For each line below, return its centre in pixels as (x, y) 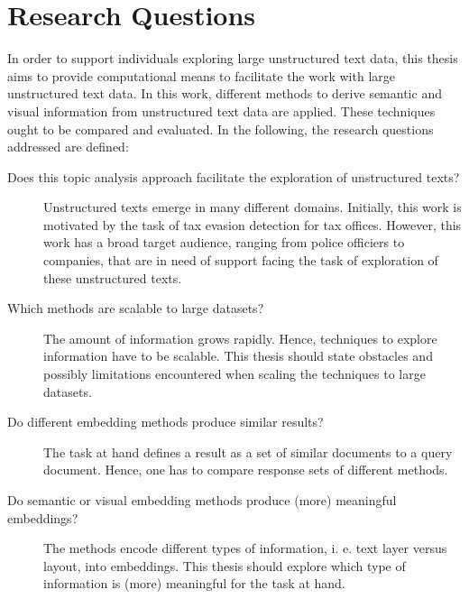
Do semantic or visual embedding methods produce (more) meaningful (202, 500)
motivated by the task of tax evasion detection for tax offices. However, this (253, 224)
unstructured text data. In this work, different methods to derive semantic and (225, 93)
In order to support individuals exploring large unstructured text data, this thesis (233, 58)
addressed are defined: (68, 147)
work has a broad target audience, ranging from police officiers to (224, 242)
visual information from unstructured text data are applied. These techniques (221, 111)
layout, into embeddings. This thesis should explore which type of (225, 565)
